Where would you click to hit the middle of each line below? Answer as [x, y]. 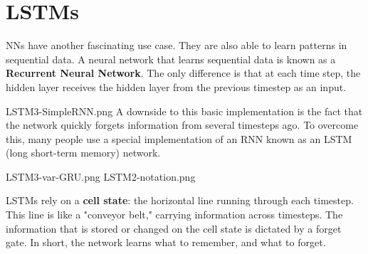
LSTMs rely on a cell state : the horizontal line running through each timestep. [180, 200]
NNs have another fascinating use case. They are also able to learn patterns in [177, 45]
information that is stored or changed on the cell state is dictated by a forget [174, 228]
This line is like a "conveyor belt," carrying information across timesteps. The [174, 215]
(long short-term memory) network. [83, 153]
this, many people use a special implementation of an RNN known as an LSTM [179, 138]
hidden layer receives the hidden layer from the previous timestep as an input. [176, 86]
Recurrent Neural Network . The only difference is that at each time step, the [183, 73]
